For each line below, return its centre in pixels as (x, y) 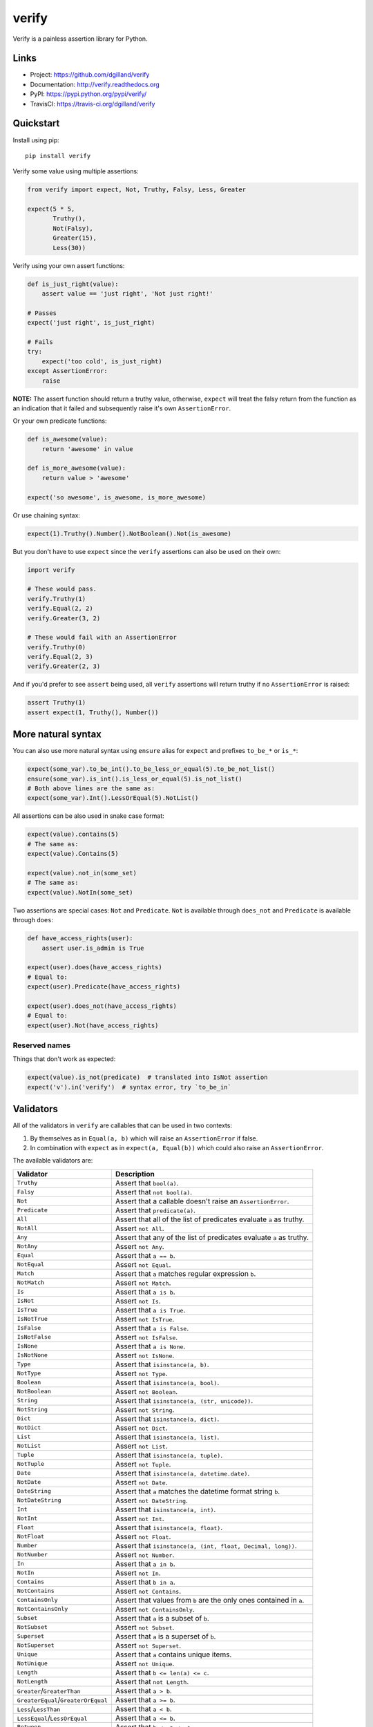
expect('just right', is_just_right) (91, 323)
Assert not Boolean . (146, 1391)
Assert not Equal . (143, 1264)
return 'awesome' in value (88, 449)
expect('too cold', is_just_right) (102, 361)
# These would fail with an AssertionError (102, 638)
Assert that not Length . (152, 1681)
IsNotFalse (34, 1337)
